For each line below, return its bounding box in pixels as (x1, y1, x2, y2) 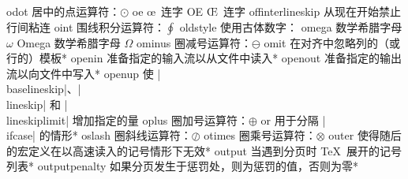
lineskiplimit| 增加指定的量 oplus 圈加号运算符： (6, 111, 249, 128)
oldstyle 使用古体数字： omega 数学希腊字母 (179, 18, 402, 35)
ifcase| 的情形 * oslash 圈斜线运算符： (6, 127, 192, 144)
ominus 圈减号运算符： (136, 34, 252, 50)
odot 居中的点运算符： (6, 3, 121, 19)
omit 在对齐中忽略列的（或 (264, 34, 401, 50)
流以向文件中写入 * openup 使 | (6, 65, 161, 81)
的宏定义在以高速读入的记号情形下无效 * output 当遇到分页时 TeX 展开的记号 (6, 142, 402, 158)
